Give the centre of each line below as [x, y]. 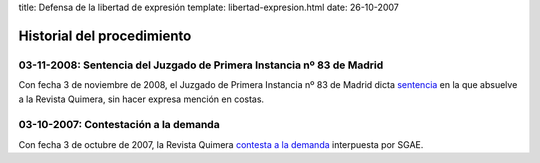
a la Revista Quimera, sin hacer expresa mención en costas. [141, 99]
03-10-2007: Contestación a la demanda [119, 125]
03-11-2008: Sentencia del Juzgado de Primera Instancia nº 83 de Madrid [201, 65]
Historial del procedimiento [105, 35]
